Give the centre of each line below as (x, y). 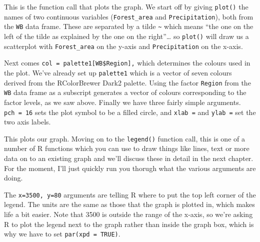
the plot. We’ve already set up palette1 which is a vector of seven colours (118, 72)
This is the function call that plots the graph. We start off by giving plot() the (126, 6)
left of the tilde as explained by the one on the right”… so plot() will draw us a (126, 36)
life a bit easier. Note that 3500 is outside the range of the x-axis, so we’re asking (128, 214)
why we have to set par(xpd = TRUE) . (62, 234)
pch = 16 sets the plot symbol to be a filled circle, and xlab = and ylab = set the (130, 112)
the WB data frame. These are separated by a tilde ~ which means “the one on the (129, 26)
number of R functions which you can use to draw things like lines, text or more (127, 148)
